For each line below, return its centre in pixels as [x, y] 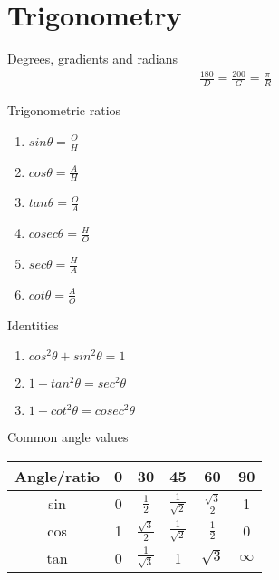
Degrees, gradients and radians [92, 59]
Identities [33, 324]
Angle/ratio [58, 476]
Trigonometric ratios [64, 110]
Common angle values [68, 437]
